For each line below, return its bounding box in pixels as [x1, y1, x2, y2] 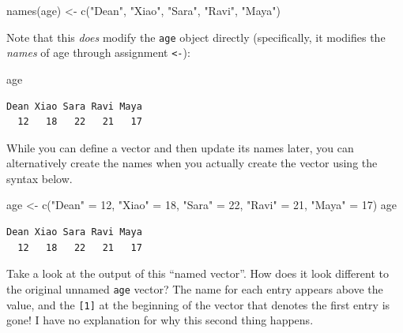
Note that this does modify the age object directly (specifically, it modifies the [6, 28, 386, 45]
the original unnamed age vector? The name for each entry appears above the [6, 280, 383, 297]
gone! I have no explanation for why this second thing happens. [6, 312, 314, 328]
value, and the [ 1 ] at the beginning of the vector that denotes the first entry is [6, 296, 390, 312]
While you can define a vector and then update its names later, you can [6, 139, 354, 155]
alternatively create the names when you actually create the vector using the [6, 155, 378, 171]
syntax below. [6, 170, 73, 186]
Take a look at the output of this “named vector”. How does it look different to [6, 265, 389, 282]
